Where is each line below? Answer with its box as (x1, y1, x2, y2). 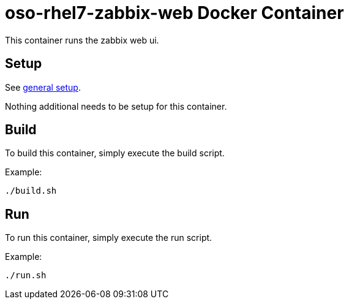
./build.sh (5, 186, 57, 196)
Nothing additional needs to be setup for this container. (5, 101, 227, 112)
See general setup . (5, 82, 81, 93)
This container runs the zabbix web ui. (5, 34, 159, 45)
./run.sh (5, 270, 47, 281)
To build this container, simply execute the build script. (5, 148, 225, 159)
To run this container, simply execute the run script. (5, 232, 212, 243)
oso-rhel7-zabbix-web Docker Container (5, 2, 344, 23)
